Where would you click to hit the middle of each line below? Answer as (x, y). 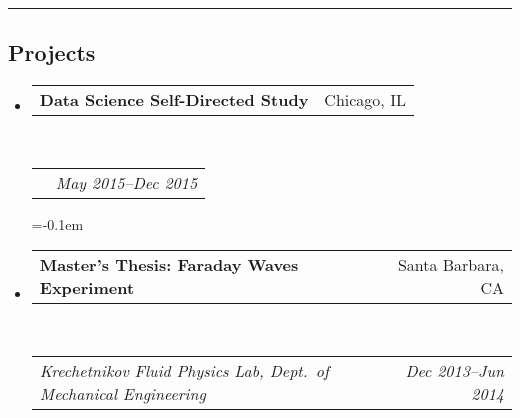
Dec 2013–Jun (454, 370)
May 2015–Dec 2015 (126, 182)
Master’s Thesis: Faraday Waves (169, 265)
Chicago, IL (365, 100)
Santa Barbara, (450, 265)
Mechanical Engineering (122, 393)
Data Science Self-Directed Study (174, 100)
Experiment (87, 288)
